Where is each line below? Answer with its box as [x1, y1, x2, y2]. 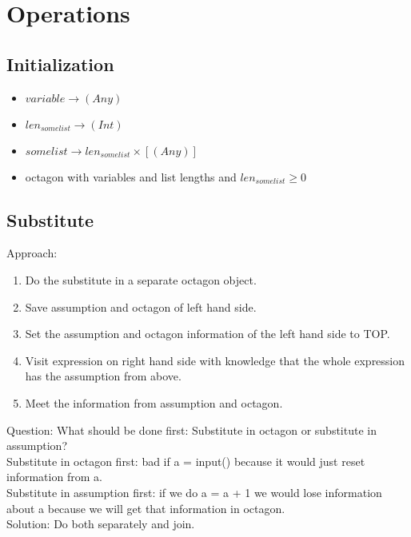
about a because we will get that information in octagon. [6, 499, 285, 516]
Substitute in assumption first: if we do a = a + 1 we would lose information [6, 483, 382, 500]
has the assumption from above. [25, 368, 182, 384]
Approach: [6, 245, 58, 261]
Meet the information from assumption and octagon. [25, 394, 283, 411]
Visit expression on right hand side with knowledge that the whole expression [25, 352, 405, 368]
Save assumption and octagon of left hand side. [25, 298, 257, 315]
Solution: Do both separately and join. [6, 515, 195, 532]
